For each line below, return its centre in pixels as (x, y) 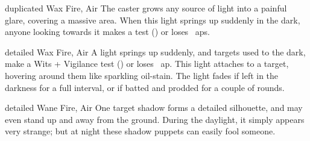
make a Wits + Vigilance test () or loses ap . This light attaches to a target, (147, 64)
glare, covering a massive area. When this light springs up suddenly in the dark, (153, 20)
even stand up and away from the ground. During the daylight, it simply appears (155, 119)
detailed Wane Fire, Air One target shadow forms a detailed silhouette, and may (154, 108)
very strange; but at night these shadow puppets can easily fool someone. (140, 131)
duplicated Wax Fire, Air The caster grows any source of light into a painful (146, 8)
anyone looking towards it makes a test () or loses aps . (108, 32)
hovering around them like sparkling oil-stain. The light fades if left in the (142, 75)
